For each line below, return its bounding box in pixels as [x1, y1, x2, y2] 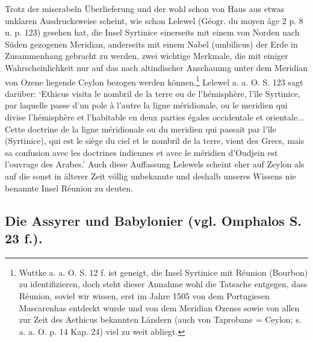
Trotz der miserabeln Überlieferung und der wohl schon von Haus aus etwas [5, 2, 285, 14]
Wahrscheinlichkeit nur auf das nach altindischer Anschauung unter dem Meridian [5, 61, 308, 73]
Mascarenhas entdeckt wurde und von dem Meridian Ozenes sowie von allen [19, 301, 300, 314]
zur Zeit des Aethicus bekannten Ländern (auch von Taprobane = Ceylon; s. [19, 313, 302, 326]
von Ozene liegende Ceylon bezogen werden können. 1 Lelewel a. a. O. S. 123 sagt [5, 73, 303, 88]
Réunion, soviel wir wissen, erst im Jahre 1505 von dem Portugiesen [19, 289, 270, 302]
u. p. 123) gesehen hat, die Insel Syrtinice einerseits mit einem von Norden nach [5, 26, 300, 39]
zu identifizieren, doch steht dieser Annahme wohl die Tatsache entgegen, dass [19, 278, 308, 290]
